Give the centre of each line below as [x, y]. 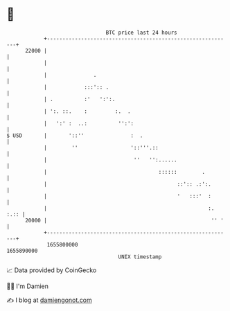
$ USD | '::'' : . [75, 135]
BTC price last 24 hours [141, 33]
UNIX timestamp [140, 257]
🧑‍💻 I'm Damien [28, 286]
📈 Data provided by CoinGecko [52, 270]
